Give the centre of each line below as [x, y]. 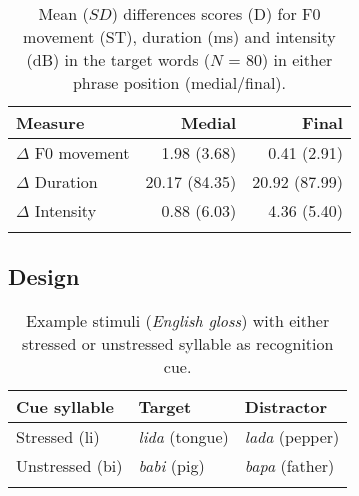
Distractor [286, 407]
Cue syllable [65, 407]
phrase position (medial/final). [179, 82]
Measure [50, 122]
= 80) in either [280, 59]
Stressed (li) [58, 437]
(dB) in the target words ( [118, 59]
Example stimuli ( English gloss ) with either [178, 321]
